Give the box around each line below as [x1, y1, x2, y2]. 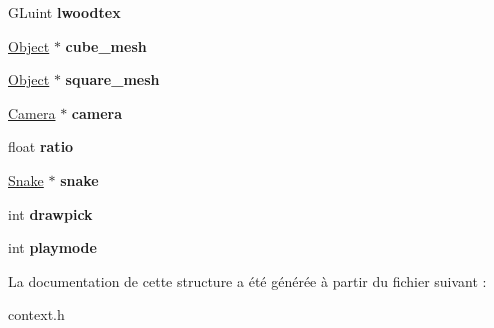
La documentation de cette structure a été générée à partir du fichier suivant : [8, 270, 487, 291]
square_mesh [65, 69, 160, 90]
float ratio [8, 136, 74, 157]
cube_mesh [65, 35, 147, 56]
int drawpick [8, 203, 93, 224]
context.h [8, 304, 65, 325]
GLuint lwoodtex [8, 2, 121, 22]
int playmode [8, 237, 97, 258]
